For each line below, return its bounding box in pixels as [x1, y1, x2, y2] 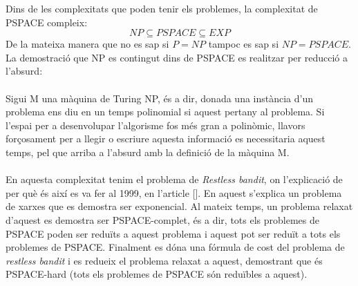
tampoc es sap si [208, 37, 279, 51]
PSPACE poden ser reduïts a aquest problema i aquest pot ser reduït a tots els [6, 226, 341, 240]
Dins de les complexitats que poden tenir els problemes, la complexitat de [6, 1, 318, 15]
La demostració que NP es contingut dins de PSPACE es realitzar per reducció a [6, 50, 348, 64]
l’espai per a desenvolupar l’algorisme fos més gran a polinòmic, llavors [6, 117, 305, 132]
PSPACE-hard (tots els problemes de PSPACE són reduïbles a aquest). [6, 267, 308, 281]
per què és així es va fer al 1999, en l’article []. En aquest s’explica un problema [6, 185, 342, 200]
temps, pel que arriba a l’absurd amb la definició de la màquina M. [6, 144, 290, 159]
